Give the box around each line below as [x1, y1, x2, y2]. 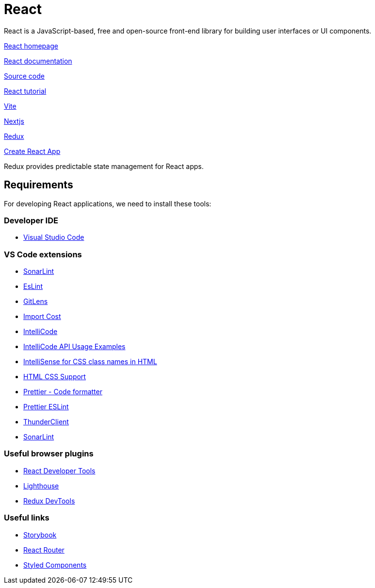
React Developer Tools [23, 466, 96, 475]
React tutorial [4, 86, 47, 95]
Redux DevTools [23, 496, 75, 505]
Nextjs [4, 117, 24, 125]
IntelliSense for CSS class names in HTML [23, 357, 157, 366]
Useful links [4, 513, 49, 523]
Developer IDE [4, 215, 58, 225]
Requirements [4, 179, 73, 191]
